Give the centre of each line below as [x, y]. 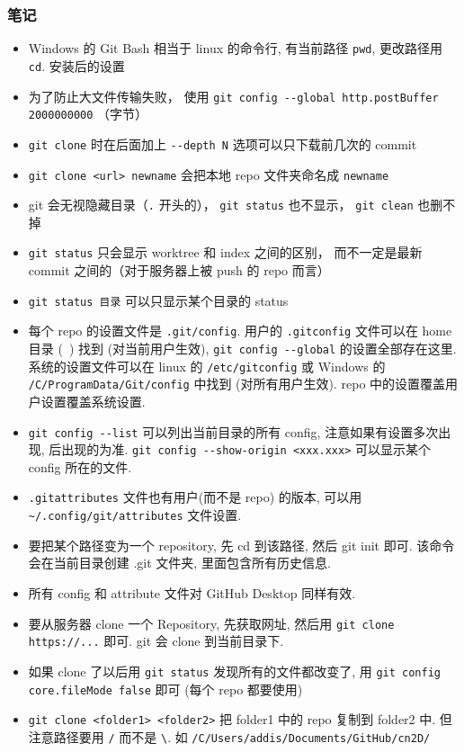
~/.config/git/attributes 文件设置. [135, 515]
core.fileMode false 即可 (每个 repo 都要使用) [165, 689]
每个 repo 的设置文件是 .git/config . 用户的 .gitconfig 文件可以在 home [240, 331]
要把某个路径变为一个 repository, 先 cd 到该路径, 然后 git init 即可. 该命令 [241, 545]
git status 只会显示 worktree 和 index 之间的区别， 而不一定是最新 [225, 252]
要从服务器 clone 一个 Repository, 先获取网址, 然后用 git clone [211, 623]
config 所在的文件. [80, 466]
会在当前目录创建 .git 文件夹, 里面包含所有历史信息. [179, 563]
